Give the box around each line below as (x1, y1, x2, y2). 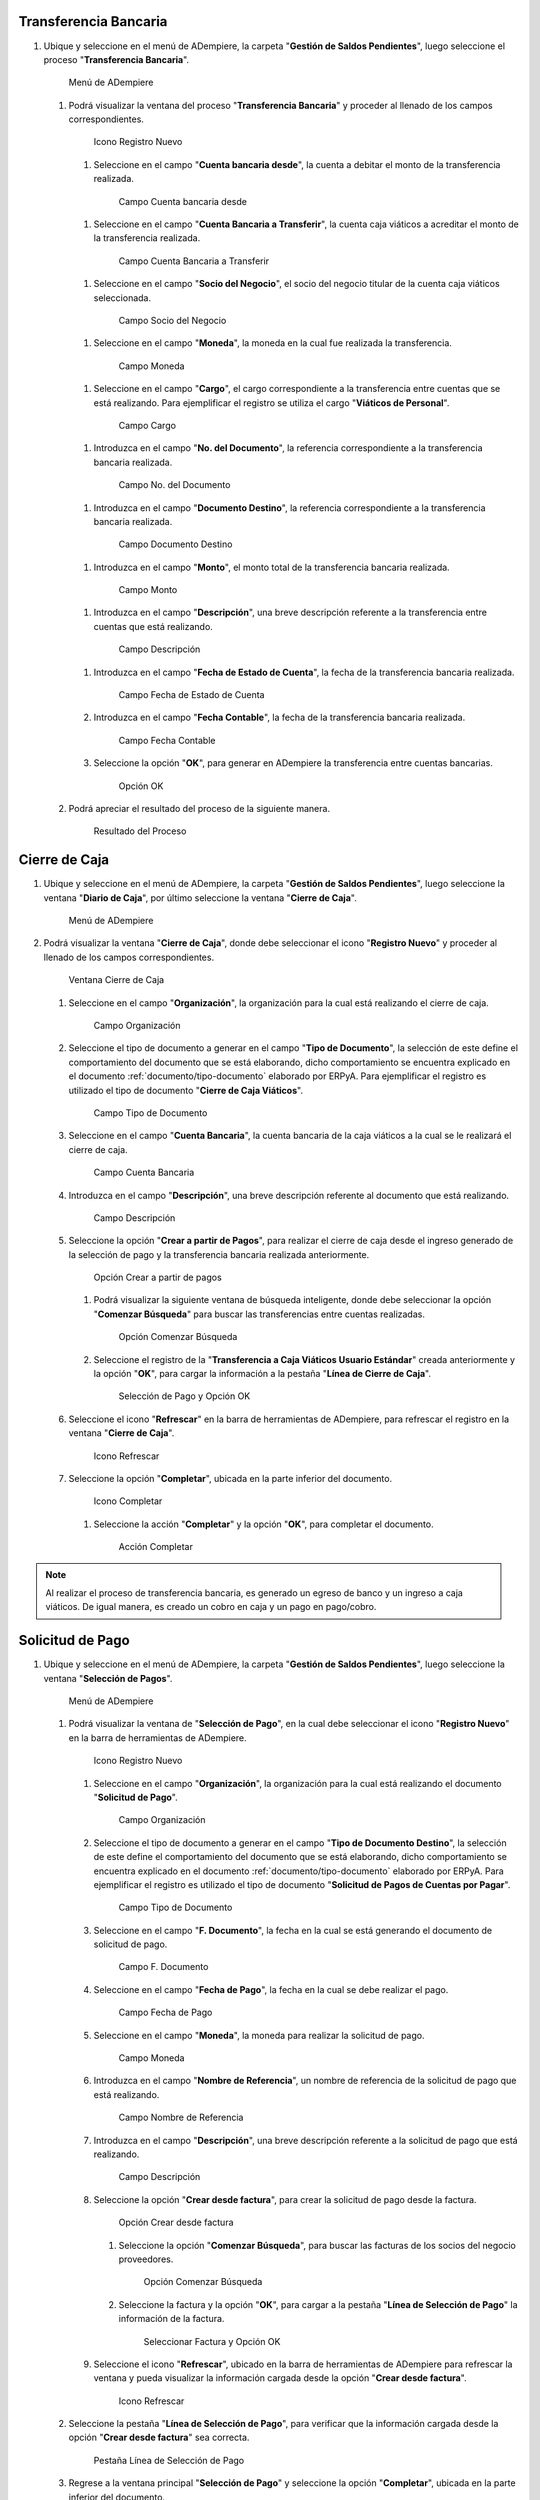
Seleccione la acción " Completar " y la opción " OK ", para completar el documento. (93, 1518, 434, 1530)
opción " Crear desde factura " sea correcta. (68, 2431, 250, 2444)
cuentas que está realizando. (93, 620, 214, 632)
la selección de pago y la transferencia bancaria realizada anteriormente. (68, 1248, 370, 1260)
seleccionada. (93, 291, 152, 304)
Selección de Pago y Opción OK (118, 1390, 251, 1402)
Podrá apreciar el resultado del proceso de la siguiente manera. (68, 802, 330, 814)
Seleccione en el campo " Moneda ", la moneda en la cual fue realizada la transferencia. (93, 337, 452, 349)
